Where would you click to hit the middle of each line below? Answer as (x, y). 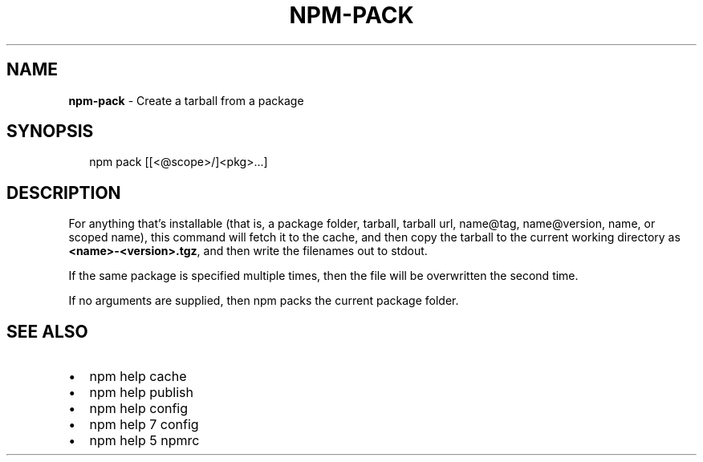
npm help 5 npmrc (144, 441)
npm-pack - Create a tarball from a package (186, 100)
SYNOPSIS (50, 132)
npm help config (139, 409)
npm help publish (141, 393)
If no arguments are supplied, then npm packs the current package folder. (264, 301)
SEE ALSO (47, 331)
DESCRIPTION (64, 192)
